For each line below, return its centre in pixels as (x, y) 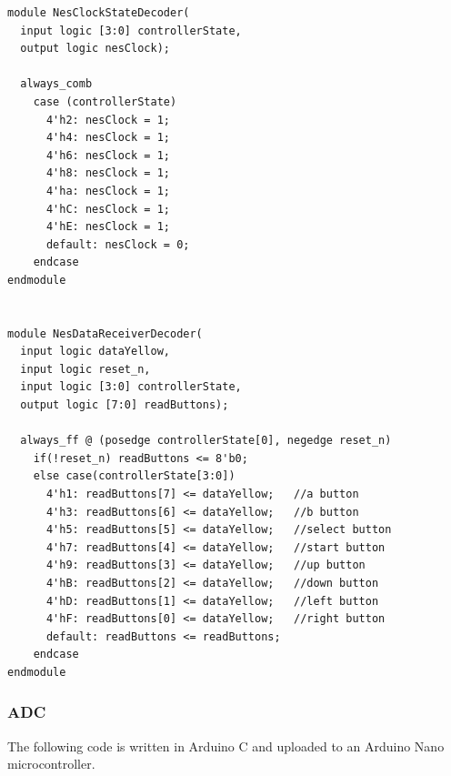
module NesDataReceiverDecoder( (105, 333)
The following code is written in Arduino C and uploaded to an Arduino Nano (226, 746)
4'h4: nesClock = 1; (108, 138)
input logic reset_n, (85, 369)
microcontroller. (51, 764)
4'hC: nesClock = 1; (108, 209)
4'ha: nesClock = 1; (108, 191)
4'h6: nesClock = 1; (108, 155)
